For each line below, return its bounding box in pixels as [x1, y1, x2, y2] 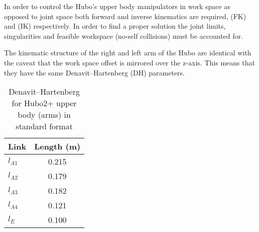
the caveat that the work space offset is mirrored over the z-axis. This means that [4, 57, 255, 67]
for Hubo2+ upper [12, 97, 77, 109]
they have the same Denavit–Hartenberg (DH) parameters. [4, 67, 185, 78]
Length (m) [34, 140, 81, 152]
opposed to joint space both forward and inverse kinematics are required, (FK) [4, 11, 246, 21]
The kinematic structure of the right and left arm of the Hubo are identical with [4, 47, 251, 58]
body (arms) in [18, 109, 71, 121]
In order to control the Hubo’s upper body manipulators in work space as [4, 1, 230, 11]
